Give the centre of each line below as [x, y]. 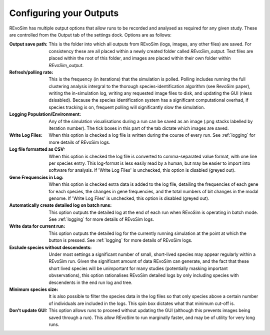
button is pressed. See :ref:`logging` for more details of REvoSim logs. [120, 240]
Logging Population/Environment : [45, 114]
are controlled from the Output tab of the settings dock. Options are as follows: [90, 35]
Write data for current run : [37, 226]
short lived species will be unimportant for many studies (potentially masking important [138, 268]
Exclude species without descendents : [50, 247]
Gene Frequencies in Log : [36, 177]
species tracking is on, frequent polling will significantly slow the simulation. [127, 107]
